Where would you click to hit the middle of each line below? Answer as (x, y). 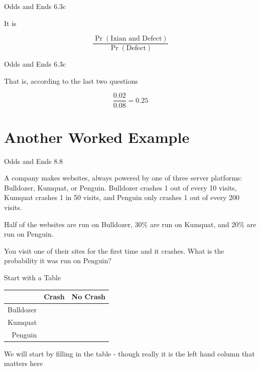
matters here (24, 363)
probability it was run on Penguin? (58, 260)
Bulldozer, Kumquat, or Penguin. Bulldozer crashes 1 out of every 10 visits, (120, 187)
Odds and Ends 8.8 (34, 161)
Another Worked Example (97, 137)
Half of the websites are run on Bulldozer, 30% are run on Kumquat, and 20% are (130, 224)
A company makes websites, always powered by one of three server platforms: (123, 178)
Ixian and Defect (136, 39)
